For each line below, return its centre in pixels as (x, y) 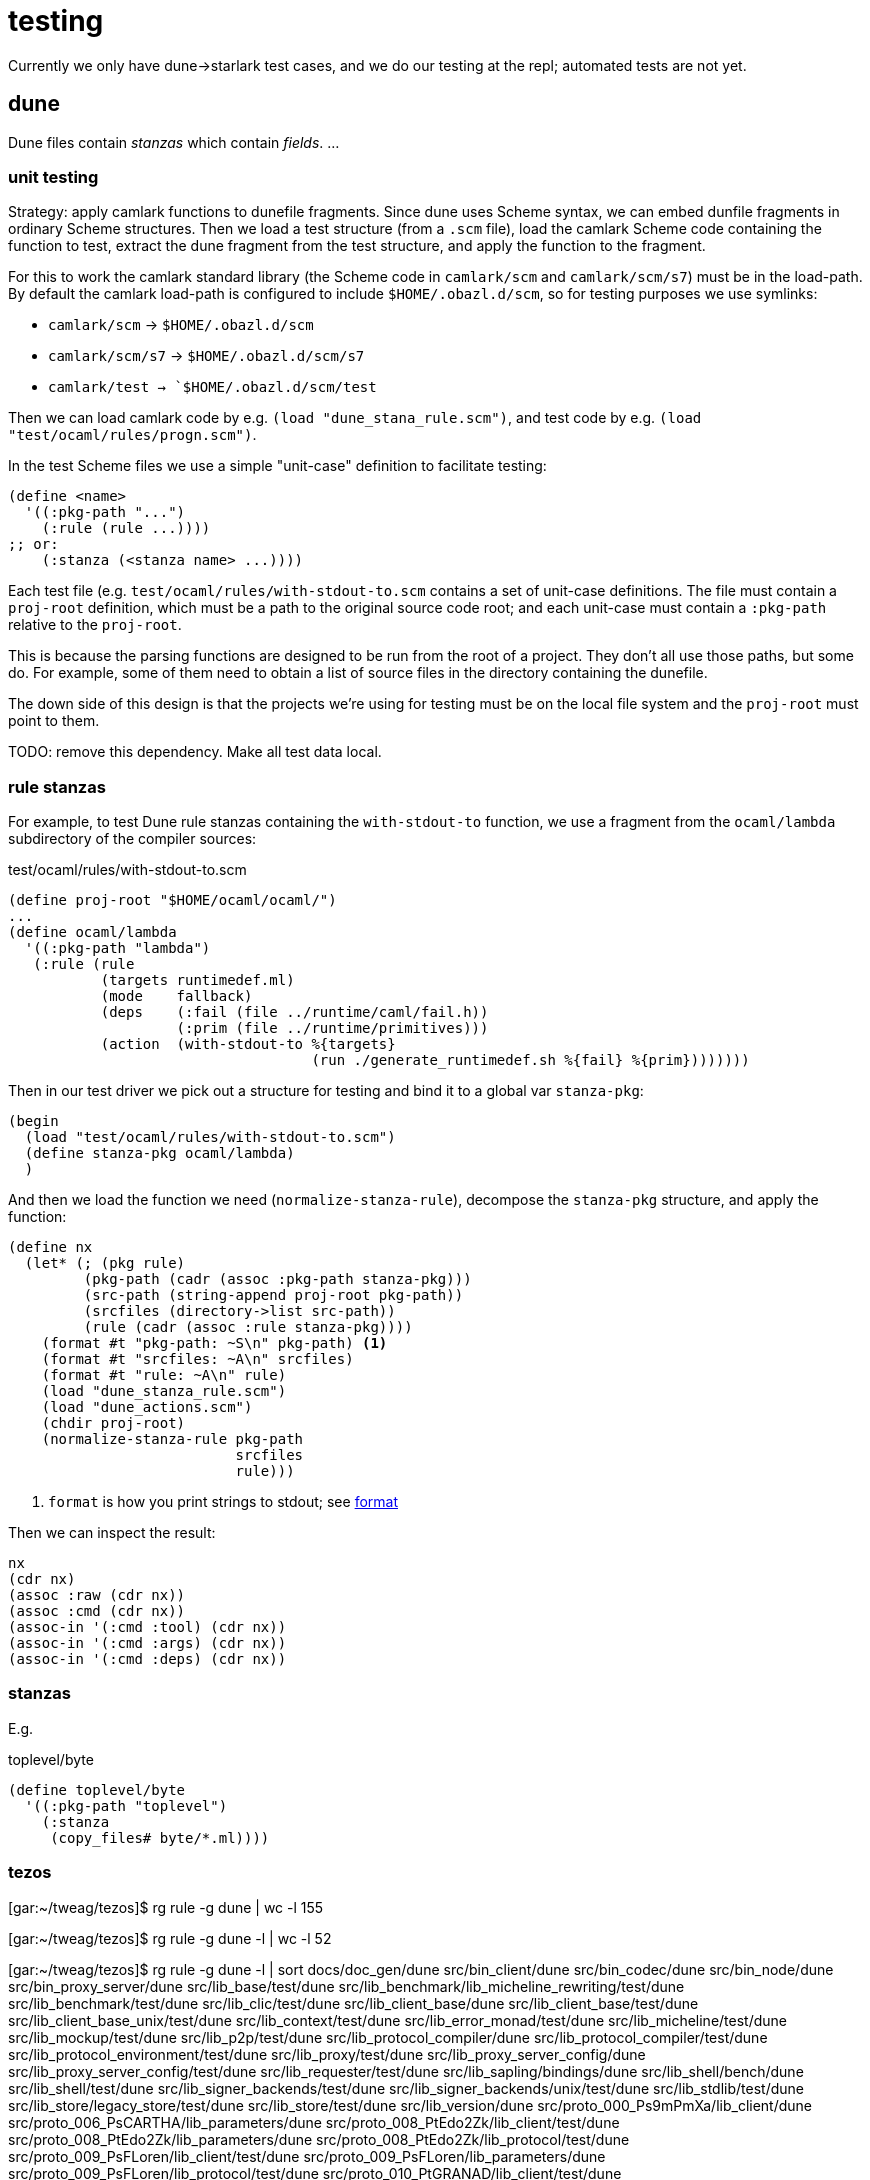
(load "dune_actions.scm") (147, 1407)
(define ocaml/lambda (92, 932)
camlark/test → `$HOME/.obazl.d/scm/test (212, 387)
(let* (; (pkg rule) (105, 1263)
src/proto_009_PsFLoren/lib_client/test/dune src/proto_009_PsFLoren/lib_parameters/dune (307, 2156)
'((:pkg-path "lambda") (117, 948)
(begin (33, 1121)
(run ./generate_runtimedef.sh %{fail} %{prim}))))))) (530, 1060)
